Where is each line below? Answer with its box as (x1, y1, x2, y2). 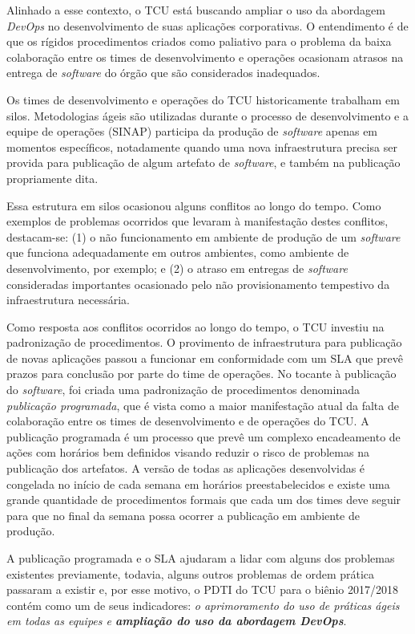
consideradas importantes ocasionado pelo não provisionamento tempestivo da (6, 275, 390, 292)
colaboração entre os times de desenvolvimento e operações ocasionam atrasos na (6, 48, 404, 65)
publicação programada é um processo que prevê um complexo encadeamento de (6, 428, 401, 445)
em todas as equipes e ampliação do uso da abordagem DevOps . (6, 612, 347, 629)
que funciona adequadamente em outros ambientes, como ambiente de (6, 244, 349, 261)
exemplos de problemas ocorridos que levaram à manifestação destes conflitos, (6, 213, 389, 230)
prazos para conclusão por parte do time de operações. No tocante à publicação (6, 365, 397, 382)
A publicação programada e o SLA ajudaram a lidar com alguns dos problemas (6, 550, 395, 566)
